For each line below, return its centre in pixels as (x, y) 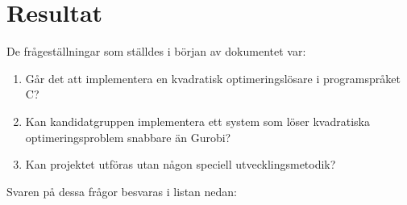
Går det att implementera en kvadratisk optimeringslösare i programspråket (213, 78)
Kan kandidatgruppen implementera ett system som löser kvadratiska (197, 121)
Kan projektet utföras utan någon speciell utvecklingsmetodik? (181, 164)
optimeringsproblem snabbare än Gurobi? (128, 137)
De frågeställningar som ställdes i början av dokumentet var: (156, 51)
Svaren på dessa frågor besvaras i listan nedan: (122, 191)
